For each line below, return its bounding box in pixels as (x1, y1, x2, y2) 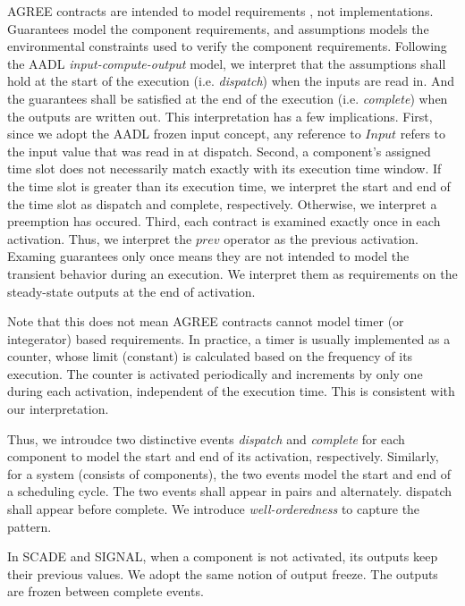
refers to (400, 124, 446, 143)
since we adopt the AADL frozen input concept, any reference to (7, 124, 361, 143)
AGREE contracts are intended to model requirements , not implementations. (7, 2, 434, 20)
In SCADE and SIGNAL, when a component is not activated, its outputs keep (7, 547, 438, 566)
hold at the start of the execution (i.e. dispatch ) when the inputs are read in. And (7, 72, 455, 90)
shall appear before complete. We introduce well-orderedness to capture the (7, 500, 420, 518)
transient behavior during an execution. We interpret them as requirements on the (7, 264, 458, 282)
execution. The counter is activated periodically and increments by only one (7, 364, 423, 383)
